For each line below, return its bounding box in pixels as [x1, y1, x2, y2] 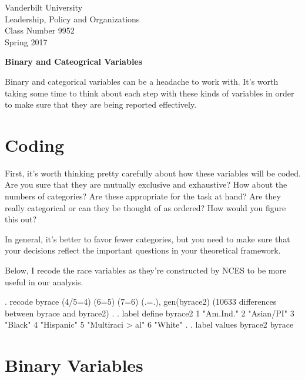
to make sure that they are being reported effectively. [5, 98, 197, 111]
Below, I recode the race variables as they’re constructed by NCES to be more [5, 264, 287, 276]
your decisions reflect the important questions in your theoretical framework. [5, 244, 281, 256]
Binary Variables [5, 353, 143, 377]
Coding [5, 132, 65, 156]
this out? [5, 213, 37, 225]
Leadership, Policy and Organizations [5, 12, 140, 25]
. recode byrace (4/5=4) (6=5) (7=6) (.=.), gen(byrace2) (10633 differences [5, 295, 277, 308]
